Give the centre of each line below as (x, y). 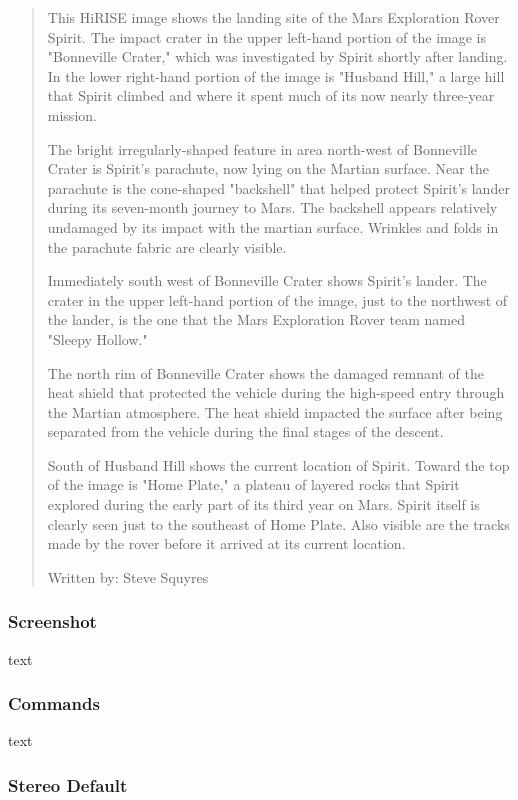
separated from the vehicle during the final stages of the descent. (245, 431)
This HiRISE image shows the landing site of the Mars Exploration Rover (273, 17)
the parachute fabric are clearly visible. (167, 246)
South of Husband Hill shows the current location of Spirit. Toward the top (278, 464)
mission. (72, 114)
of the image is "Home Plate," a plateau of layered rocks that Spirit (253, 484)
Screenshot (52, 621)
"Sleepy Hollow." (97, 338)
